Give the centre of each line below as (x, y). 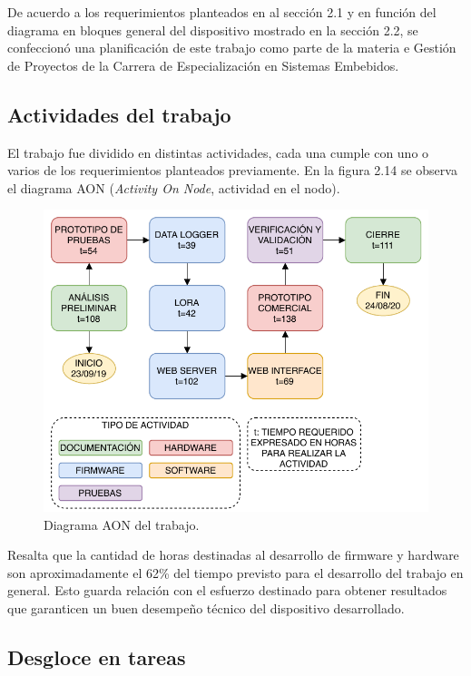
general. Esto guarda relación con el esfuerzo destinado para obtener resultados (227, 590)
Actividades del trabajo (119, 114)
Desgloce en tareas (97, 656)
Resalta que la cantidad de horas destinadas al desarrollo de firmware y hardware (233, 555)
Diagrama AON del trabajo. (122, 524)
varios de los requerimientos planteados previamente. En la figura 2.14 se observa (232, 170)
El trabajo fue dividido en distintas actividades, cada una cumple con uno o (218, 152)
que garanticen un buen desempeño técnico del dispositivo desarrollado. (206, 607)
